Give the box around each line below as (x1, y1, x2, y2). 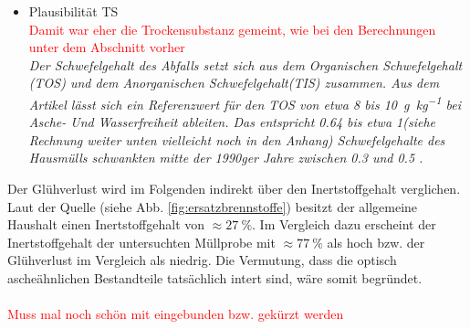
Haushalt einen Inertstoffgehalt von (7, 215, 205, 234)
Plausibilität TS (28, 2, 119, 20)
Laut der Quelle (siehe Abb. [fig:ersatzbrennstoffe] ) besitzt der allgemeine (7, 196, 418, 216)
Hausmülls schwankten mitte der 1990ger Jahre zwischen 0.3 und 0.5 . (28, 148, 423, 167)
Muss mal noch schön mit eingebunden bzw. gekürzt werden (7, 304, 344, 324)
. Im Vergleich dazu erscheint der (252, 215, 436, 234)
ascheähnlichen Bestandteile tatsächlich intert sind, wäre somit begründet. (7, 268, 423, 287)
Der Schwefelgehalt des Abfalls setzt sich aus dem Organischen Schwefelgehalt (28, 55, 463, 74)
